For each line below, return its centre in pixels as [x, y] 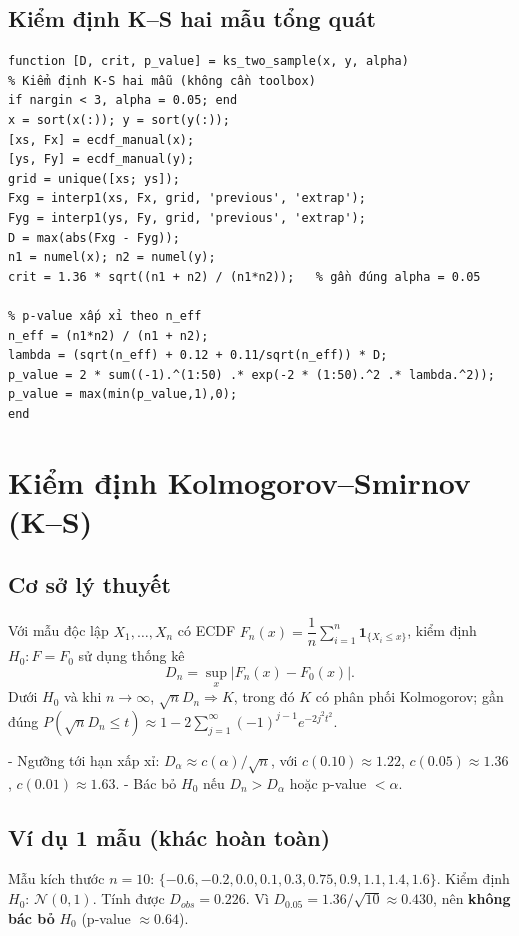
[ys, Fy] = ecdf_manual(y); [101, 159]
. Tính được [128, 898]
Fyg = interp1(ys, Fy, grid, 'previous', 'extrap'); [187, 217]
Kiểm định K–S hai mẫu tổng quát [192, 18]
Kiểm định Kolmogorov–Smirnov [239, 481]
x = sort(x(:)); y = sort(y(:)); [119, 119]
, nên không [472, 898]
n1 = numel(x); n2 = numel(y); [112, 257]
